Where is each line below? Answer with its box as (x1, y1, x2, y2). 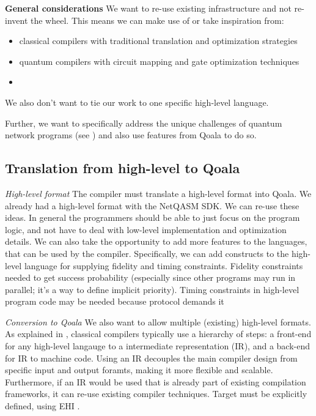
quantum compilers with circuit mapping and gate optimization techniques (19, 54, 299, 67)
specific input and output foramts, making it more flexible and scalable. (5, 363, 273, 376)
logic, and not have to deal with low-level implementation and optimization (5, 223, 287, 236)
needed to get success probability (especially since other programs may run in (5, 271, 296, 284)
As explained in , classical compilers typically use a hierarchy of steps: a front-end (5, 327, 312, 340)
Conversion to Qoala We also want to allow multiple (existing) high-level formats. (5, 315, 311, 328)
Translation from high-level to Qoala (5, 158, 240, 177)
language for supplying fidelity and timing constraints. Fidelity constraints (24, 259, 303, 272)
